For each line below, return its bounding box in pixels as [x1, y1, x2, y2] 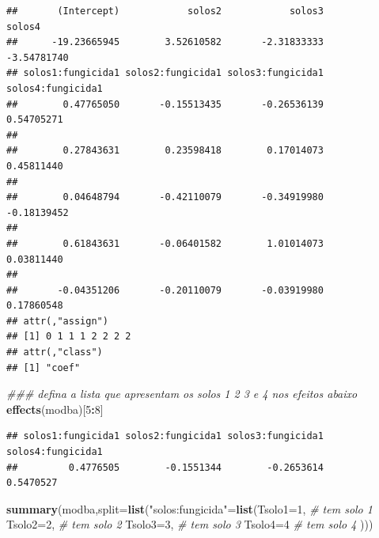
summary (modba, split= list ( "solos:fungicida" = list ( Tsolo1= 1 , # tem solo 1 [6, 500, 373, 517]
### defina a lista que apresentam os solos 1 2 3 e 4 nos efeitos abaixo [6, 385, 358, 402]
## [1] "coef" [6, 362, 81, 373]
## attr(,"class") [6, 347, 103, 358]
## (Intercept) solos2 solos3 [6, 6, 324, 17]
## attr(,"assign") [6, 315, 108, 327]
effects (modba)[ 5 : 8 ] [6, 400, 104, 417]
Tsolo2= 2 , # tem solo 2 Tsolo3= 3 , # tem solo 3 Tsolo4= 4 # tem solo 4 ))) [6, 516, 373, 532]
